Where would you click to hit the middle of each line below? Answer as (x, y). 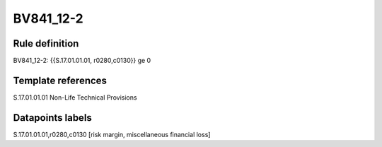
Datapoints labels (52, 118)
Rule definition (46, 43)
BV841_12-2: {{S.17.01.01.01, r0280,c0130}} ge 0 (82, 61)
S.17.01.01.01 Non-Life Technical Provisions (75, 97)
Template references (60, 80)
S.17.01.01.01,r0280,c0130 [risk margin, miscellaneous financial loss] (112, 134)
